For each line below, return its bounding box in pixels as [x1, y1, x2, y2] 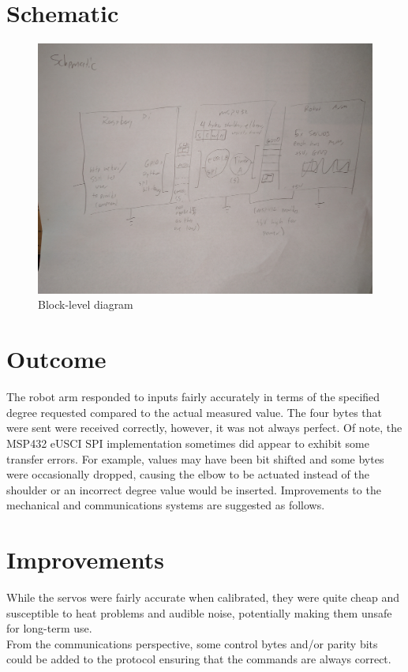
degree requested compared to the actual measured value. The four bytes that [6, 404, 382, 420]
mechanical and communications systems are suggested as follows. [6, 497, 325, 513]
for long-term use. [6, 620, 92, 636]
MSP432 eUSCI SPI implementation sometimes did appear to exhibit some [6, 434, 369, 451]
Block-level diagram [38, 296, 133, 313]
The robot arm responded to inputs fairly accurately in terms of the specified [6, 389, 380, 405]
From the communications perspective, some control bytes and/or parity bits [6, 635, 378, 651]
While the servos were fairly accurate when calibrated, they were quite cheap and [6, 589, 400, 606]
